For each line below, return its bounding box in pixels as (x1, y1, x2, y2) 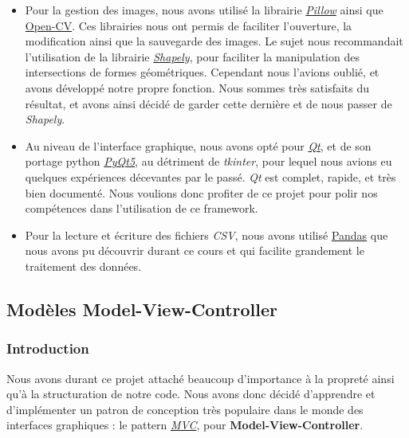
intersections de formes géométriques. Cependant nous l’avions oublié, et (25, 64, 380, 80)
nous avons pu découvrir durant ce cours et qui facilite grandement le (25, 242, 364, 259)
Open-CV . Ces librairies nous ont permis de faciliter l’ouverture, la (25, 17, 352, 33)
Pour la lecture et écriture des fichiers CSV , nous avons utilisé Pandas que (25, 226, 388, 243)
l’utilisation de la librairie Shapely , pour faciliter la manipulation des (25, 48, 360, 65)
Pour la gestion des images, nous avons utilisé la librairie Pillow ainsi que (25, 2, 383, 18)
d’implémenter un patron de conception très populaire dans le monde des (6, 401, 364, 417)
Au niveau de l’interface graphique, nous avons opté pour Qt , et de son (25, 137, 372, 154)
